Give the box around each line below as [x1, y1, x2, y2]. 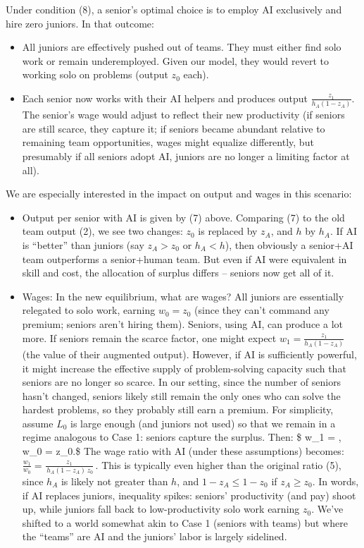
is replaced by [198, 224, 258, 238]
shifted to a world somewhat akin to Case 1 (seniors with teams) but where [22, 515, 348, 530]
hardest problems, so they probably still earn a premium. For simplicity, [22, 402, 334, 417]
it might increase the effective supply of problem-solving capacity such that [22, 360, 346, 375]
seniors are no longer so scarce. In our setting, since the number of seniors [22, 375, 341, 389]
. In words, [312, 473, 359, 488]
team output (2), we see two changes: [22, 224, 183, 238]
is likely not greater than [61, 473, 168, 488]
